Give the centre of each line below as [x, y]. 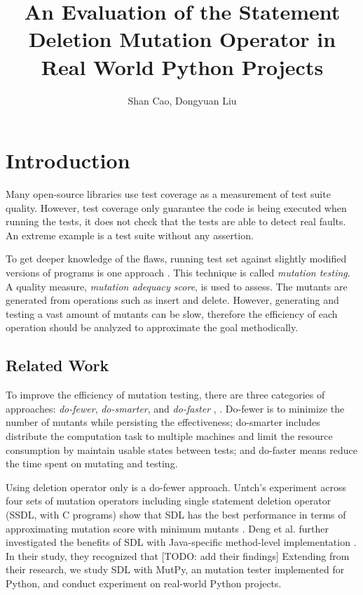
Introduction [68, 160]
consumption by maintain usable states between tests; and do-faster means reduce [181, 449]
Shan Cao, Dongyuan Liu [182, 100]
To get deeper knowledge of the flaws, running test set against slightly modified [176, 259]
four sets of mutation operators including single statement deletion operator [169, 501]
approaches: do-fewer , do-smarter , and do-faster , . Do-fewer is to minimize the [175, 408]
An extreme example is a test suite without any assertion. [130, 235]
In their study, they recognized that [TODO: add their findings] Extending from [178, 555]
